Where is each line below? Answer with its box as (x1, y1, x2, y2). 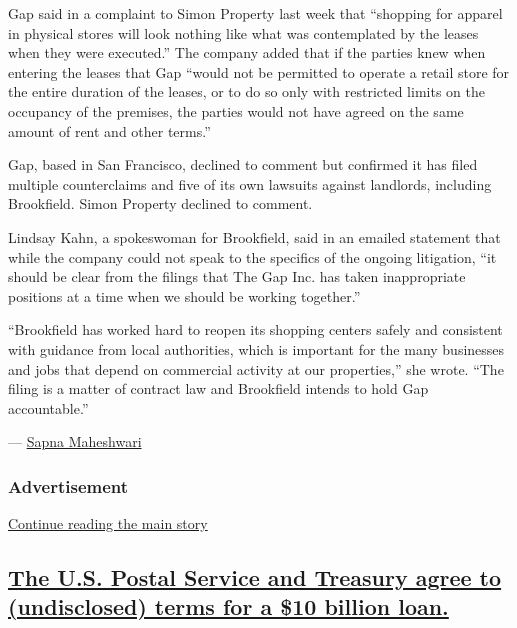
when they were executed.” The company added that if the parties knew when (8, 42, 486, 63)
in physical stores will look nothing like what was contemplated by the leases (8, 22, 479, 43)
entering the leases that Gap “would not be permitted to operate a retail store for (8, 61, 510, 82)
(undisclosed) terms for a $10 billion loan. (8, 591, 449, 622)
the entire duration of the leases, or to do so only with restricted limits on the (8, 81, 485, 102)
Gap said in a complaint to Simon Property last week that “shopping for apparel (8, 3, 503, 23)
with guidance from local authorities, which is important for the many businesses (8, 338, 505, 359)
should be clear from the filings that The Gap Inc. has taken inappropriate (8, 266, 466, 287)
